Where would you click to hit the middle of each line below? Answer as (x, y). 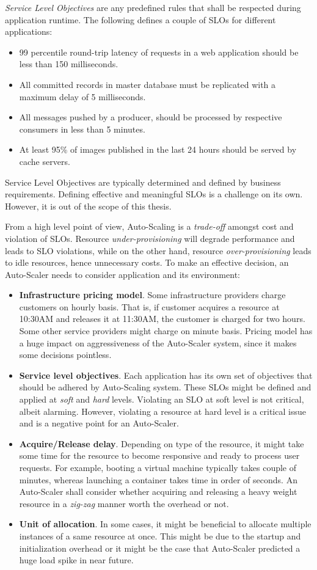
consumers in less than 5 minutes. (82, 129)
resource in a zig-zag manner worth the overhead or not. (124, 503)
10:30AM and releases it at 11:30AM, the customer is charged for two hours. (162, 319)
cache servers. (45, 161)
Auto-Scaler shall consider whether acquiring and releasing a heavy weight (158, 491)
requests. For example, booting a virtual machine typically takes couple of (158, 467)
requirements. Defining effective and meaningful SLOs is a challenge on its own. (154, 194)
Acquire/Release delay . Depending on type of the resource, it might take (162, 443)
